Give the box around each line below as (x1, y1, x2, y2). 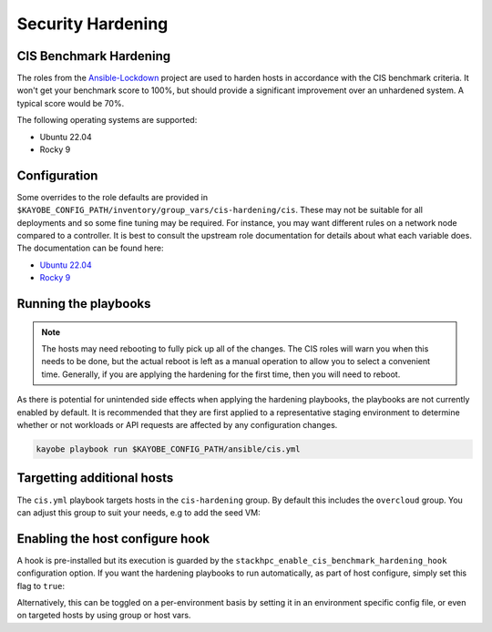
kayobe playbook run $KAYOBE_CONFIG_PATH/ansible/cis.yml (36, 444, 301, 454)
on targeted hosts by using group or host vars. (16, 610, 191, 621)
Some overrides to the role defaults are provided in (16, 191, 209, 202)
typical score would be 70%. (16, 97, 125, 108)
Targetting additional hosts (16, 470, 174, 486)
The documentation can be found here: (16, 242, 164, 254)
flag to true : (16, 580, 66, 591)
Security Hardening (16, 14, 169, 34)
